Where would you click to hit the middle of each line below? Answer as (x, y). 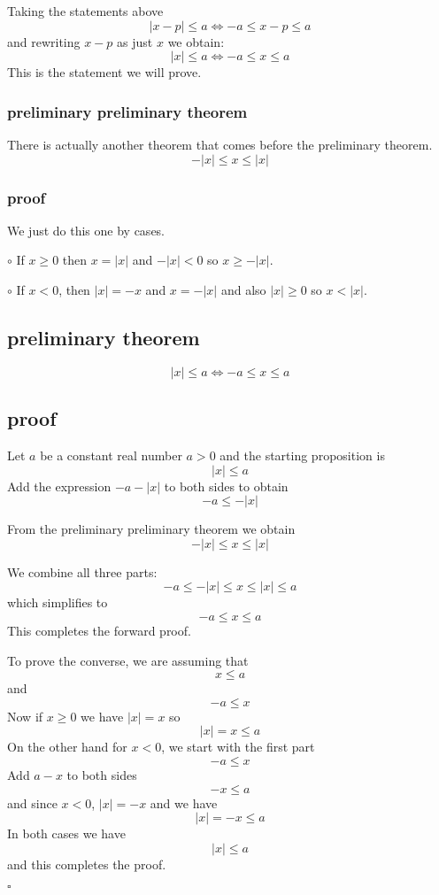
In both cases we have (66, 833)
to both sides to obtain (226, 486)
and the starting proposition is (302, 455)
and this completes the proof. (87, 864)
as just (135, 41)
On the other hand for (67, 747)
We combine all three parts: (82, 571)
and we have (184, 802)
